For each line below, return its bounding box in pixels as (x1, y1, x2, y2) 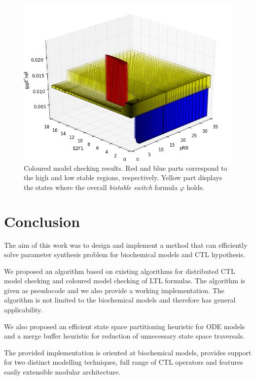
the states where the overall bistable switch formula (24, 182, 178, 192)
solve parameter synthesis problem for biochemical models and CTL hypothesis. (4, 249, 245, 260)
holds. (186, 182, 205, 192)
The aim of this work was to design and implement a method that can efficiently (4, 239, 248, 250)
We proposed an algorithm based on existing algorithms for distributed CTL (4, 266, 235, 276)
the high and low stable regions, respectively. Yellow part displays (24, 172, 222, 183)
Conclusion (4, 211, 80, 231)
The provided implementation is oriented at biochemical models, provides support (4, 347, 252, 357)
